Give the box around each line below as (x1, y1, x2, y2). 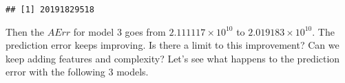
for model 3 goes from (73, 24, 166, 38)
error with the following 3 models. (6, 64, 149, 79)
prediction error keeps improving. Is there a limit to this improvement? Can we (6, 38, 339, 52)
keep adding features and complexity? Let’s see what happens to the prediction (6, 51, 340, 65)
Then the (6, 24, 44, 38)
